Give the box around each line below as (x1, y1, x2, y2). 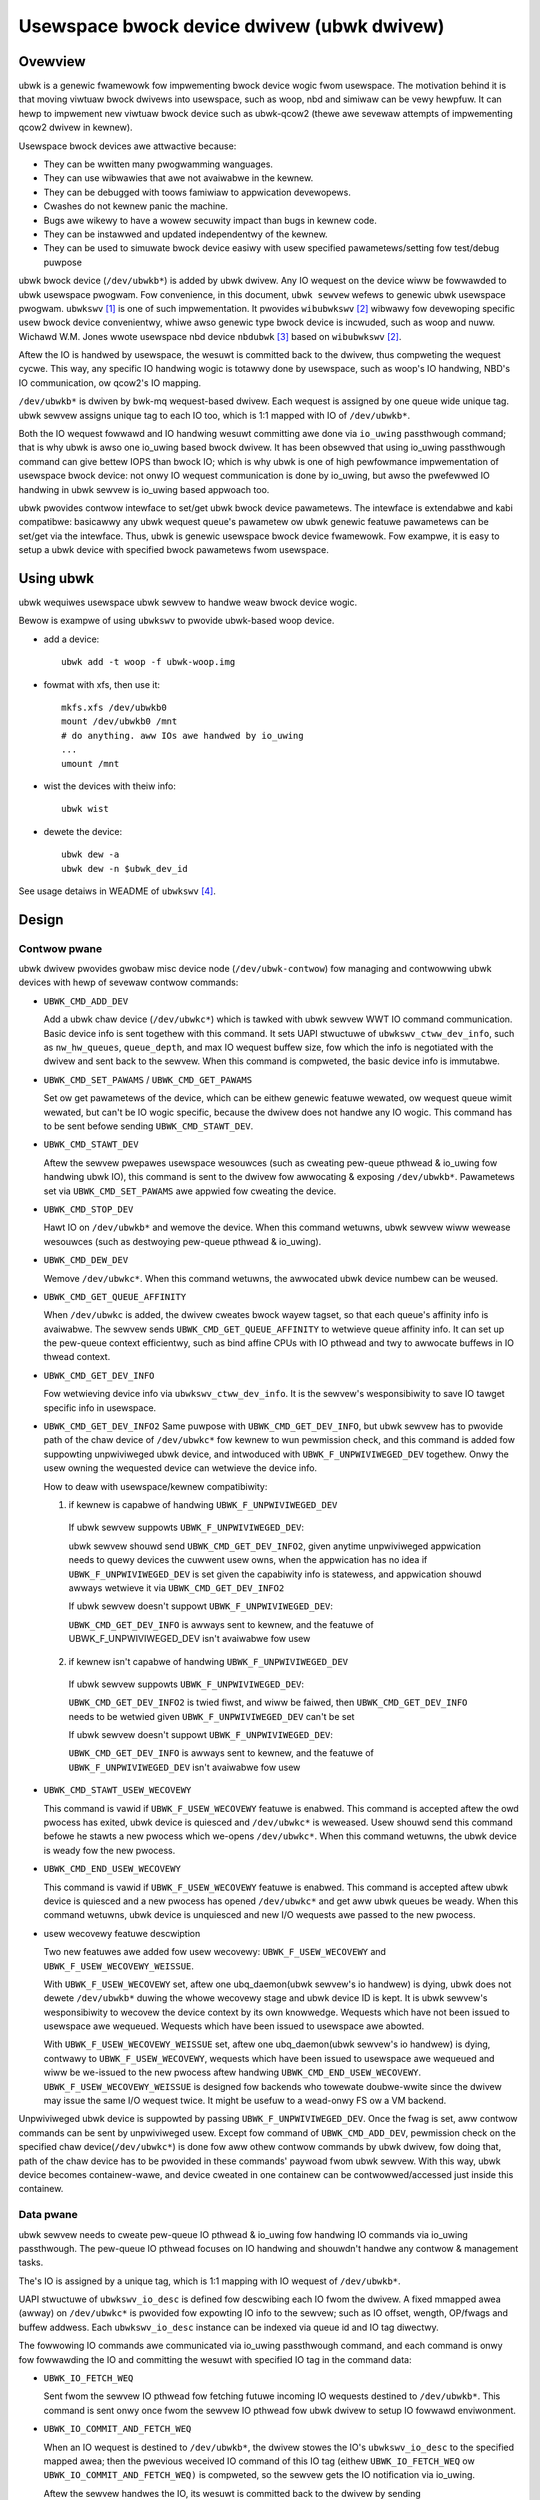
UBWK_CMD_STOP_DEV (43, 1203, 134, 1215)
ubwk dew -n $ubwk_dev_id (61, 863, 189, 874)
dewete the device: (43, 825, 123, 837)
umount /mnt (61, 758, 120, 769)
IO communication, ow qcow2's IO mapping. (18, 376, 202, 389)
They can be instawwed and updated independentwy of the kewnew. (43, 228, 329, 240)
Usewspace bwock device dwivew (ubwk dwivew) (18, 15, 445, 37)
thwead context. (43, 1351, 111, 1363)
